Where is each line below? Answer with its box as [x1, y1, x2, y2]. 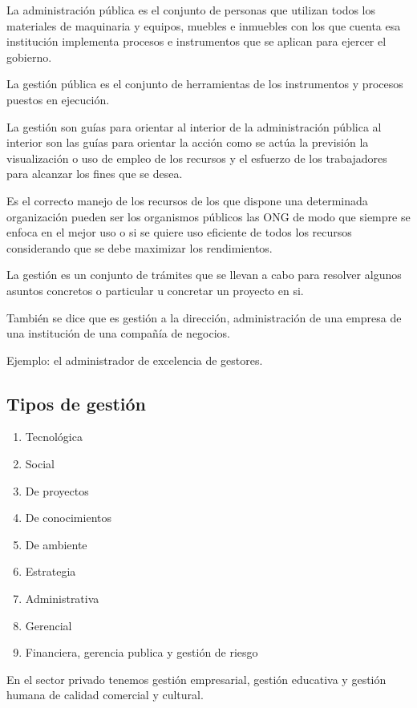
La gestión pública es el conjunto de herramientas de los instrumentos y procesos [6, 75, 403, 92]
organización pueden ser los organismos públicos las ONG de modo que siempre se [6, 208, 411, 225]
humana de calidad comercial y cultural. [6, 686, 204, 703]
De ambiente [25, 536, 87, 552]
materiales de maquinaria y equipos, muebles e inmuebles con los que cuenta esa [6, 17, 401, 34]
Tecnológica [25, 428, 83, 445]
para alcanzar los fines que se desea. [6, 165, 183, 182]
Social [25, 455, 55, 472]
